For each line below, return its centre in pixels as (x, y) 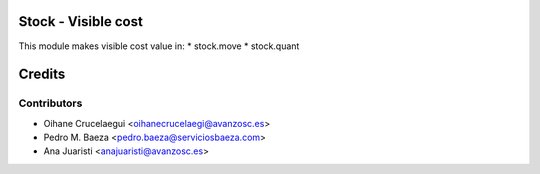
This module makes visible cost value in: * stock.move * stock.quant (159, 46)
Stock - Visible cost (81, 21)
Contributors (50, 103)
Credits (42, 74)
